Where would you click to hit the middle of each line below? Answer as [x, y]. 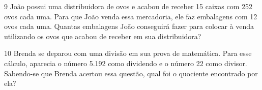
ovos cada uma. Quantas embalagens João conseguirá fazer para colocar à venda [129, 26]
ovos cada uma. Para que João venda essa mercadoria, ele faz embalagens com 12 [131, 16]
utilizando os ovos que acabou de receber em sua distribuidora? [103, 36]
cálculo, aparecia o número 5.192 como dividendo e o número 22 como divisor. [126, 63]
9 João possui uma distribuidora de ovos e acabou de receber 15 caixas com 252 [128, 6]
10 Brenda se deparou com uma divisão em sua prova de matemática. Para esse [128, 53]
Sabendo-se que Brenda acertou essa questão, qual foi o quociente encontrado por [131, 73]
